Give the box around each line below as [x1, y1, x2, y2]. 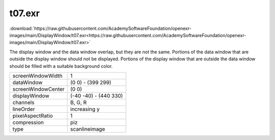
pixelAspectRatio [12, 112, 53, 119]
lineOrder [12, 106, 35, 113]
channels [12, 99, 35, 106]
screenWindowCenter [12, 85, 65, 92]
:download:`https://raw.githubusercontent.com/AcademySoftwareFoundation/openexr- [9, 25, 192, 31]
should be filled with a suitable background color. [9, 63, 113, 69]
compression [12, 119, 44, 126]
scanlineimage [70, 125, 105, 132]
